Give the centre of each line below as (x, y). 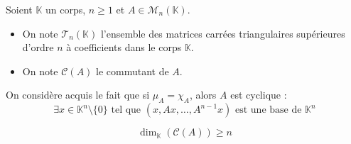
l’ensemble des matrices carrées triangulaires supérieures (223, 33)
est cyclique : (259, 95)
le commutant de (133, 71)
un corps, (66, 9)
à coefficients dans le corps (124, 47)
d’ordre (38, 47)
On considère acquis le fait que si (78, 95)
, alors (203, 95)
